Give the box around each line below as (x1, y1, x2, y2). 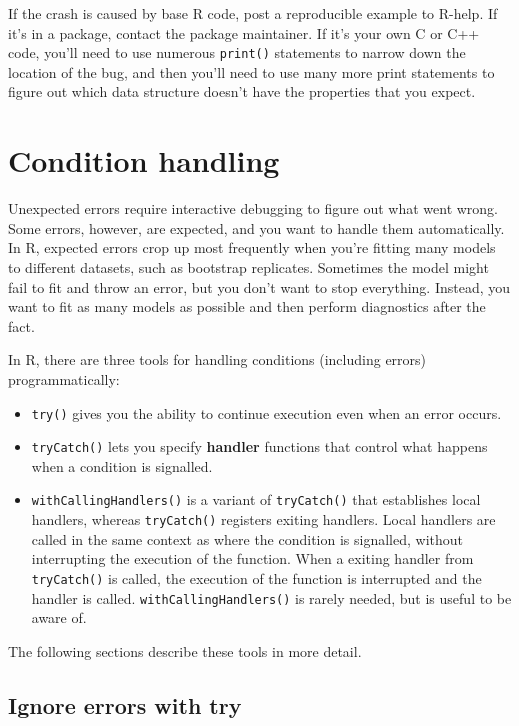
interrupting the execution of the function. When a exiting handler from (31, 548, 474, 569)
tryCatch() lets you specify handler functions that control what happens (31, 436, 488, 457)
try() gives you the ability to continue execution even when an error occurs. (31, 402, 502, 423)
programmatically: (8, 368, 120, 389)
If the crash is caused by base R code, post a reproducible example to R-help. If (8, 3, 498, 23)
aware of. (31, 607, 87, 628)
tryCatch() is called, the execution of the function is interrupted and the (31, 567, 482, 588)
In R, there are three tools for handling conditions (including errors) (8, 349, 427, 370)
